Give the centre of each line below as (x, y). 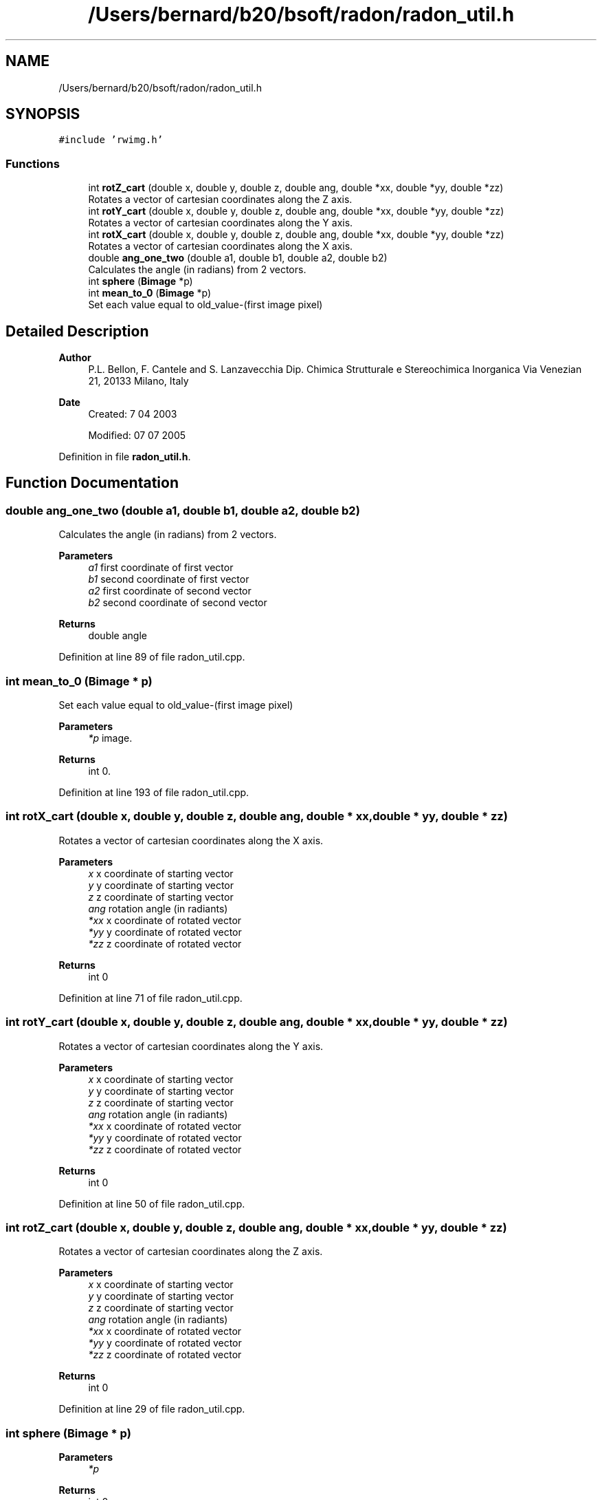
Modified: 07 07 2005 (137, 436)
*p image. (110, 738)
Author (75, 358)
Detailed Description (77, 331)
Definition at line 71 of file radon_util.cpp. (150, 998)
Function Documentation (92, 483)
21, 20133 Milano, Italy (138, 381)
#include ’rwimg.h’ (111, 140)
